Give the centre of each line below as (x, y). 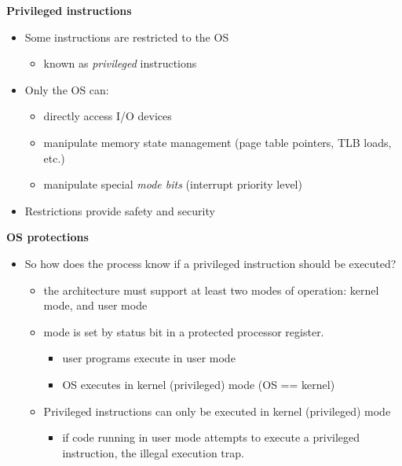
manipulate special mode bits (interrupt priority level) (173, 184)
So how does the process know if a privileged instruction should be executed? (210, 263)
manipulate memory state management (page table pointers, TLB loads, (217, 142)
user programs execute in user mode (149, 358)
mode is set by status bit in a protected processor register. (184, 331)
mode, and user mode (95, 305)
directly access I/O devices (108, 116)
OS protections (48, 237)
